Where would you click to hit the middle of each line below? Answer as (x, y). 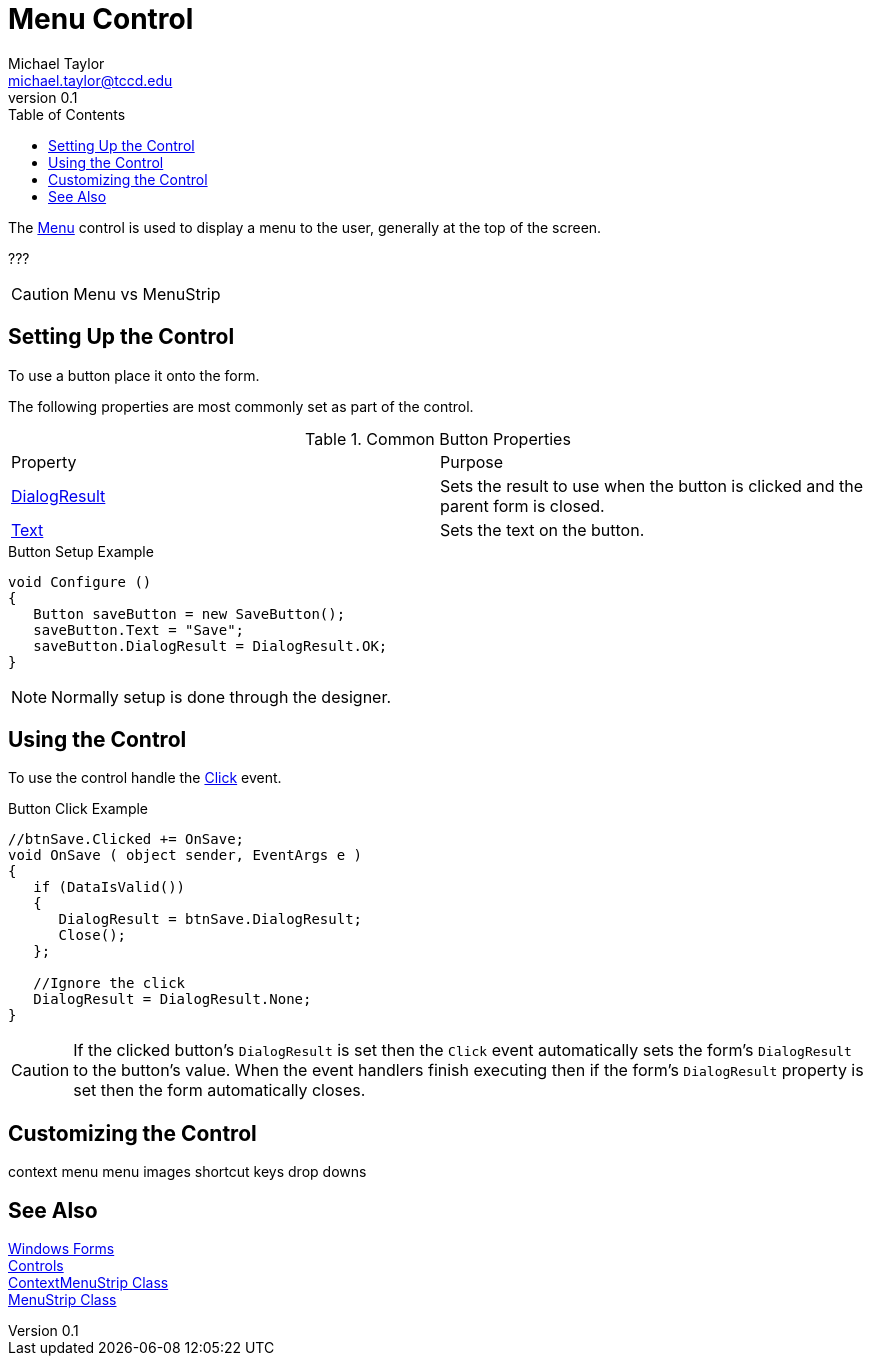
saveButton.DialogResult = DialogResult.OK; (210, 645)
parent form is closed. (522, 505)
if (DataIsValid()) (109, 887)
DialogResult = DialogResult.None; (172, 999)
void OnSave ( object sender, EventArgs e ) (185, 855)
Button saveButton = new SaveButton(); (189, 613)
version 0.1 (43, 97)
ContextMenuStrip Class (88, 1283)
